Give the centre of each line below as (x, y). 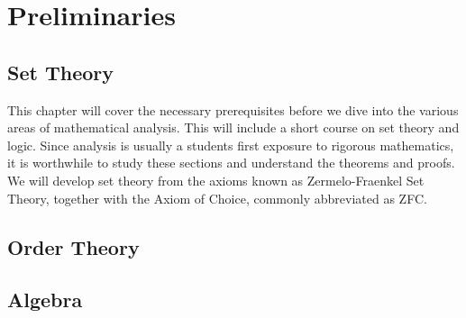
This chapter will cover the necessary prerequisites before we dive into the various (233, 109)
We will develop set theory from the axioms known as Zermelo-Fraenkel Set (216, 180)
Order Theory (73, 246)
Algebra (45, 300)
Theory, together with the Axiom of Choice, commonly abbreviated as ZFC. (217, 198)
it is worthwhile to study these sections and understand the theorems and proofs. (231, 163)
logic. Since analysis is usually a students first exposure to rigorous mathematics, (231, 145)
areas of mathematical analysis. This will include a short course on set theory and (233, 127)
